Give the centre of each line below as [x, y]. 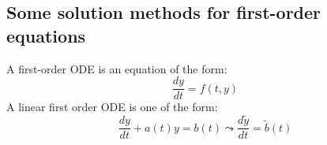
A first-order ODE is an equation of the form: [117, 68]
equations [46, 35]
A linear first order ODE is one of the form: [112, 107]
